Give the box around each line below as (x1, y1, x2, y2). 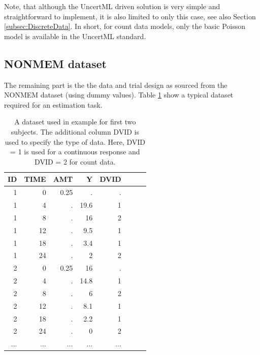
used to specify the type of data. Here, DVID (5, 136, 146, 147)
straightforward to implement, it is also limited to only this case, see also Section (4, 11, 256, 21)
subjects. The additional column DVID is (11, 126, 139, 137)
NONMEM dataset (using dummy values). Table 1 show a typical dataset (4, 89, 234, 100)
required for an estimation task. (4, 99, 103, 110)
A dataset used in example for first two (14, 116, 136, 127)
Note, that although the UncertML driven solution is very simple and (4, 1, 220, 11)
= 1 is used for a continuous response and (10, 146, 140, 157)
